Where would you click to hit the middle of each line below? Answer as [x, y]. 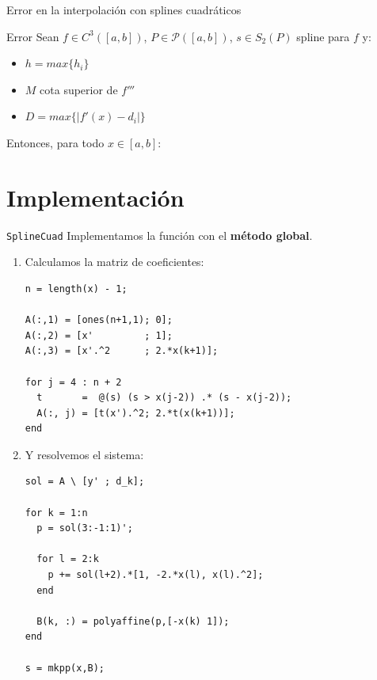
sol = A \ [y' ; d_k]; [85, 482]
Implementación [95, 197]
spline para [323, 36]
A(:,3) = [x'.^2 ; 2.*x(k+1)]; [122, 351]
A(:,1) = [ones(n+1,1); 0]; [99, 320]
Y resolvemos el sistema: [84, 454]
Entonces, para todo [55, 142]
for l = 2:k [68, 559]
